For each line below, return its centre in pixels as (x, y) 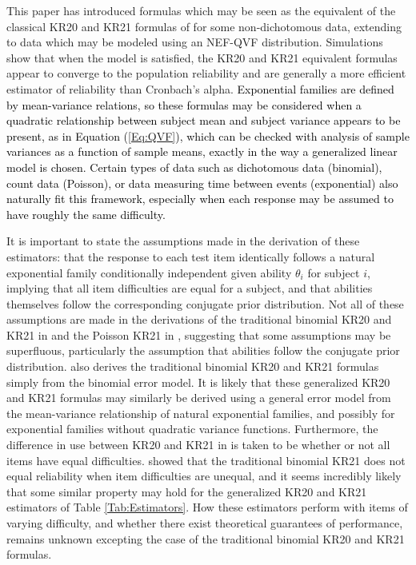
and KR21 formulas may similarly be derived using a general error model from (199, 398)
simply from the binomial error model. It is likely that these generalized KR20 (198, 382)
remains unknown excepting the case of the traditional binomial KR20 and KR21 (206, 538)
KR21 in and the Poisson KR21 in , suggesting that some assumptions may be (199, 334)
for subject (334, 272)
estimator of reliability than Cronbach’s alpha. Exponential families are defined (200, 88)
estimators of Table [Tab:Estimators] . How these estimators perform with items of (207, 507)
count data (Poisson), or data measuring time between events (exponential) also (202, 183)
